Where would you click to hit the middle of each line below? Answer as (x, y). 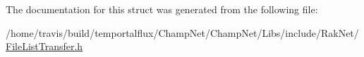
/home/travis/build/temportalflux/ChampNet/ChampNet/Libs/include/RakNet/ (182, 32)
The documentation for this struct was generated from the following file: (162, 9)
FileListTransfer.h (44, 46)
